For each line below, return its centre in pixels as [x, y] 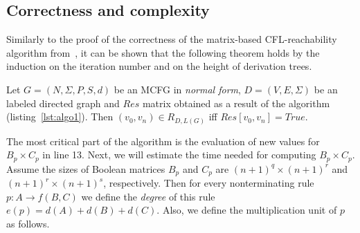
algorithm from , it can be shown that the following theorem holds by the [163, 52]
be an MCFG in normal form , [177, 89]
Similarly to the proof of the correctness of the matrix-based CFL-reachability [172, 39]
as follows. [28, 223]
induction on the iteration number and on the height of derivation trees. [159, 66]
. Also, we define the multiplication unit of [247, 210]
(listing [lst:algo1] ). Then [60, 116]
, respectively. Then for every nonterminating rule [209, 183]
